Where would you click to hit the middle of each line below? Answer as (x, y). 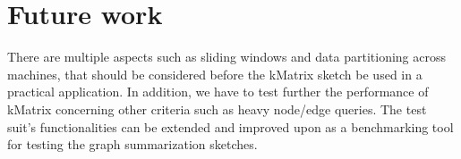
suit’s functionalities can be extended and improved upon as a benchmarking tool (230, 126)
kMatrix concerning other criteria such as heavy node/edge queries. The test (217, 109)
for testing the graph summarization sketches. (132, 144)
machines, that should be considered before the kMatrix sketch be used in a (215, 74)
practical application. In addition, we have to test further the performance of (218, 92)
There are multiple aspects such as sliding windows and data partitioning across (226, 57)
